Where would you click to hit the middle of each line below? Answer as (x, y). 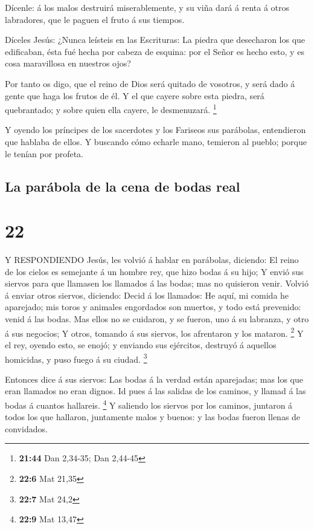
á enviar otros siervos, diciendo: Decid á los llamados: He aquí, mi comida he (147, 295)
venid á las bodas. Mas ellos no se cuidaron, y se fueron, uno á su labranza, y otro (157, 319)
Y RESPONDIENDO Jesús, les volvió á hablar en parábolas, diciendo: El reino (152, 260)
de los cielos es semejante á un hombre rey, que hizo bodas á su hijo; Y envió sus (154, 271)
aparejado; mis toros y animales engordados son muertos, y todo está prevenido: (153, 307)
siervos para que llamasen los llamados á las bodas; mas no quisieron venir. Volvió (157, 283)
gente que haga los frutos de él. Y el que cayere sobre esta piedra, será (135, 95)
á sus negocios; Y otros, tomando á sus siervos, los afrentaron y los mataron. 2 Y (154, 332)
